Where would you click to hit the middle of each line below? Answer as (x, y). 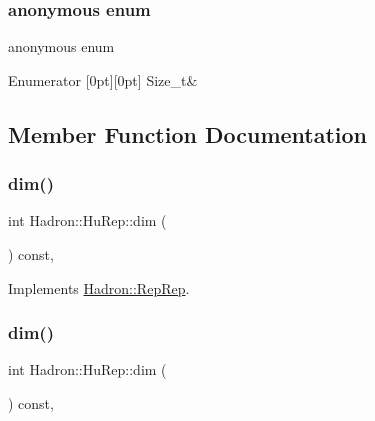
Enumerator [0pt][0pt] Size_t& (103, 79)
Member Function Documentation (188, 133)
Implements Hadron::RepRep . (99, 287)
